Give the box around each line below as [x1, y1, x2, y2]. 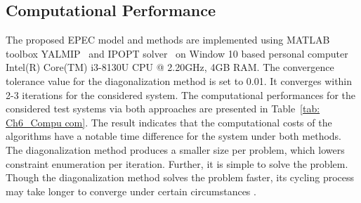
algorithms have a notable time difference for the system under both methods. [6, 129, 342, 143]
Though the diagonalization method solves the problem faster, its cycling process [6, 170, 355, 185]
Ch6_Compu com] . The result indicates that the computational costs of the [6, 114, 332, 129]
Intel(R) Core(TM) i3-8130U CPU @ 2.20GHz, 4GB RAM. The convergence [6, 60, 334, 74]
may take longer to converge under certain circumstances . [6, 183, 256, 198]
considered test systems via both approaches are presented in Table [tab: [6, 101, 320, 116]
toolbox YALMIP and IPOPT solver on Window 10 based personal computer [6, 46, 348, 60]
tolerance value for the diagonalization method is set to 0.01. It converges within [6, 73, 353, 88]
